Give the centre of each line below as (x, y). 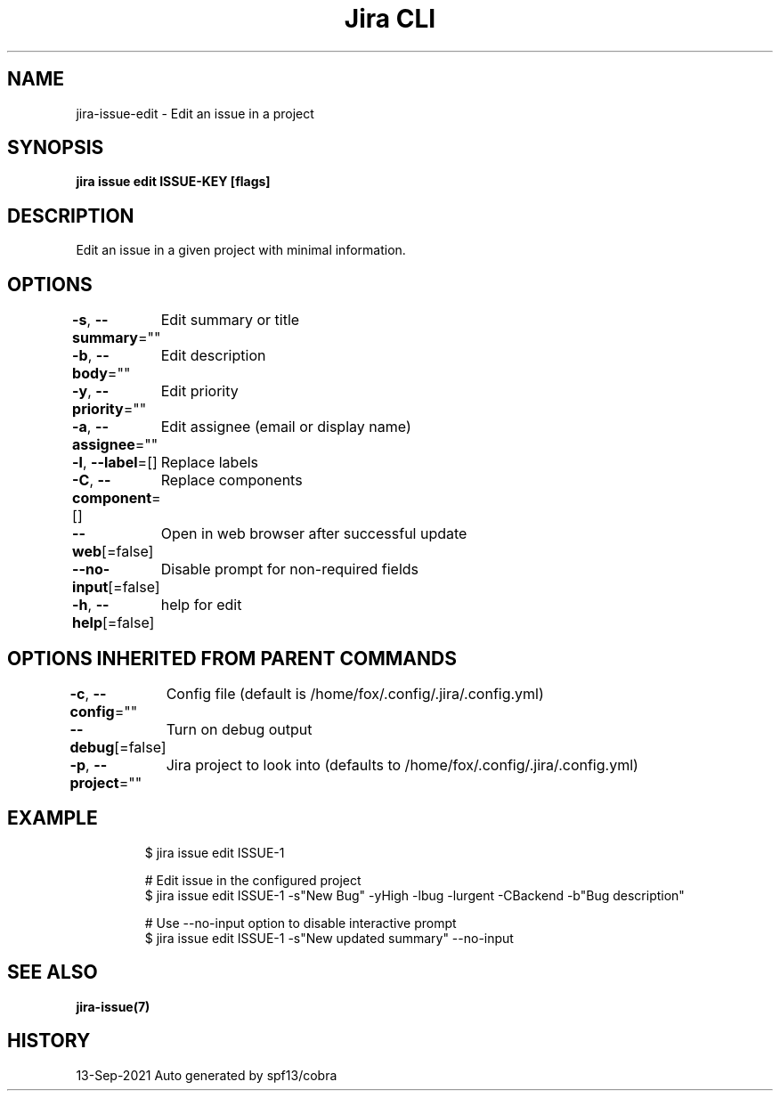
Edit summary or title (230, 320)
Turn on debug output (239, 729)
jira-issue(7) (113, 1006)
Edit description (213, 356)
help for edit (201, 605)
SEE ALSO (53, 972)
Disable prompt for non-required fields (290, 569)
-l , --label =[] (115, 463)
